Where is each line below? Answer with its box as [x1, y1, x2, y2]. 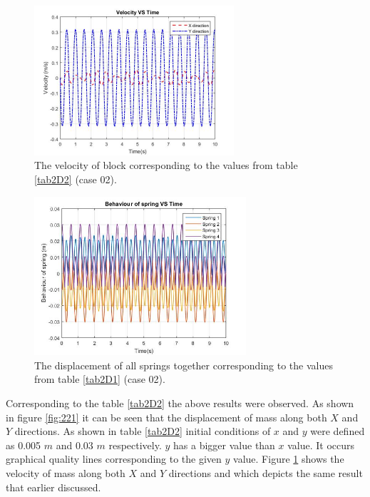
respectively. [108, 437, 162, 452]
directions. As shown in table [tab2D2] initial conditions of [14, 424, 271, 439]
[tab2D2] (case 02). [34, 172, 117, 187]
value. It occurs [287, 437, 355, 452]
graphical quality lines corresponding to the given [6, 451, 222, 466]
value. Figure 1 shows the [233, 451, 344, 466]
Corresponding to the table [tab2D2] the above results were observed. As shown [6, 396, 354, 411]
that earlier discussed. [6, 479, 101, 494]
